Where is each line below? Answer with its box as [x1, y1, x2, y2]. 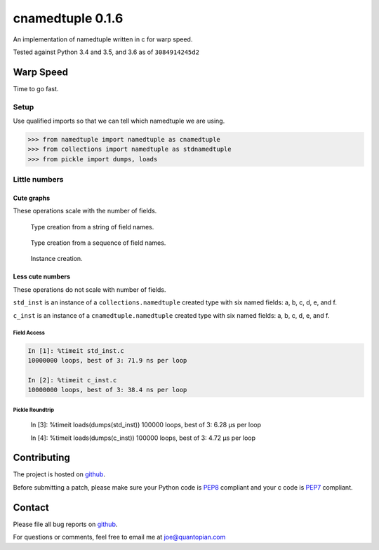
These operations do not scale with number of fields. [13, 285, 166, 294]
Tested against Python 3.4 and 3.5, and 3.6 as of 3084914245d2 [13, 48, 200, 56]
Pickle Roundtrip [13, 406, 55, 413]
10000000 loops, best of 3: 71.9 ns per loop [27, 356, 187, 364]
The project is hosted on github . [13, 470, 105, 478]
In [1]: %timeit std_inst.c [27, 347, 124, 354]
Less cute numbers [13, 272, 70, 281]
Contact [13, 502, 49, 514]
